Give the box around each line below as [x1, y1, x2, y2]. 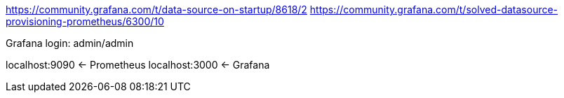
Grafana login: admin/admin [6, 37, 134, 49]
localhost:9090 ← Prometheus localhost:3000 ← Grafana [6, 59, 270, 71]
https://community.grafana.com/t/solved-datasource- [309, 3, 558, 15]
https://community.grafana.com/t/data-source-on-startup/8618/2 [6, 3, 307, 15]
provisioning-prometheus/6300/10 [6, 15, 164, 27]
